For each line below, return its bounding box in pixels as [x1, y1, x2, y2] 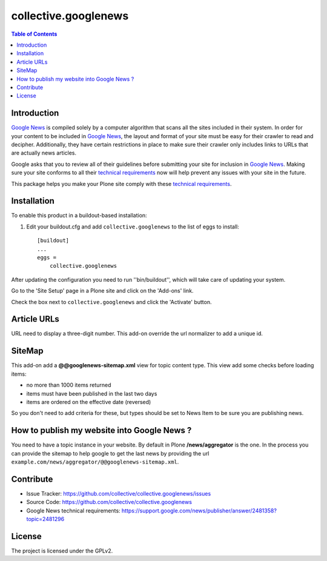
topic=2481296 [26, 516, 65, 523]
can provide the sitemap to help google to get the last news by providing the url [11, 450, 210, 457]
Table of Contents [11, 30, 58, 38]
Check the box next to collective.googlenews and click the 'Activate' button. [11, 298, 212, 305]
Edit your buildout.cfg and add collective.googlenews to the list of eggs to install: [26, 223, 239, 230]
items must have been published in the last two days [26, 390, 157, 397]
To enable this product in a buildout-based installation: [11, 212, 148, 219]
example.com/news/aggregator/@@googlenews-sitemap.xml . [11, 458, 179, 466]
